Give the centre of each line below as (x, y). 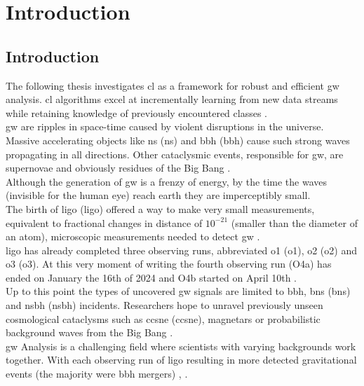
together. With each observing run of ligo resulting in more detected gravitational (181, 360)
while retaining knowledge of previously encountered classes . (136, 112)
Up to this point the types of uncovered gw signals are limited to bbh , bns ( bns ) (178, 291)
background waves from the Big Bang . (89, 332)
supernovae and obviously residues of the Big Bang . (118, 168)
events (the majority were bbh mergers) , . (97, 374)
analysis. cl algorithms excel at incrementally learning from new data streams (172, 99)
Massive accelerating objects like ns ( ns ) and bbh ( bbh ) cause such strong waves (178, 140)
